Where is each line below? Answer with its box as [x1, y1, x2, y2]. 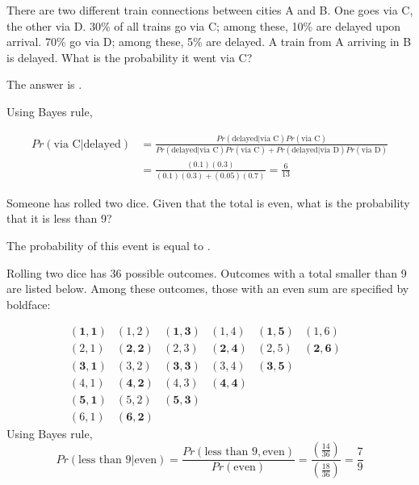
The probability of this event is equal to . [6, 237, 211, 254]
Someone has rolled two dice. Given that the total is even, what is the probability [6, 194, 410, 211]
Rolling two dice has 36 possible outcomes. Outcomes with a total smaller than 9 [6, 264, 407, 281]
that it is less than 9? [6, 210, 112, 227]
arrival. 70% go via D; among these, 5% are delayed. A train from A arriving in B [6, 33, 412, 50]
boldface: [6, 295, 51, 312]
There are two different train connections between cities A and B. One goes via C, [6, 2, 413, 18]
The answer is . [6, 76, 82, 93]
